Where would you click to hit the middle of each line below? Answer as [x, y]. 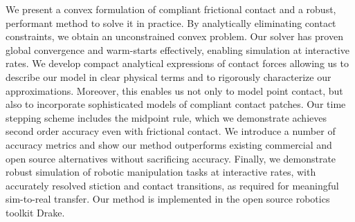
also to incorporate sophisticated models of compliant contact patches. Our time [176, 104]
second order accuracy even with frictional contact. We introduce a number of [171, 131]
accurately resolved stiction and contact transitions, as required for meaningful [172, 185]
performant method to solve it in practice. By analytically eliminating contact [171, 22]
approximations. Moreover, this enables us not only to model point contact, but [174, 90]
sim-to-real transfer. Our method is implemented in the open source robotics [168, 199]
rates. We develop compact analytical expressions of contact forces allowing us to [177, 63]
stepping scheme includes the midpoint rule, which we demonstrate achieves [166, 117]
